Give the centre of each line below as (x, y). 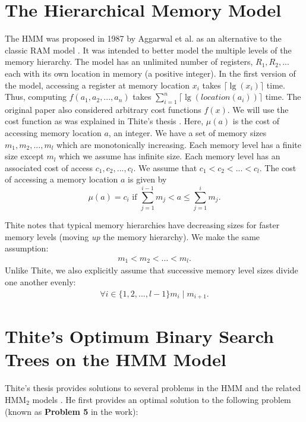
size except (24, 156)
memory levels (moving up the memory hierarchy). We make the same (133, 236)
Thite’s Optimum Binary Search (140, 336)
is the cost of (256, 121)
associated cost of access (49, 167)
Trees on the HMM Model (116, 359)
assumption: (27, 248)
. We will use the (258, 109)
